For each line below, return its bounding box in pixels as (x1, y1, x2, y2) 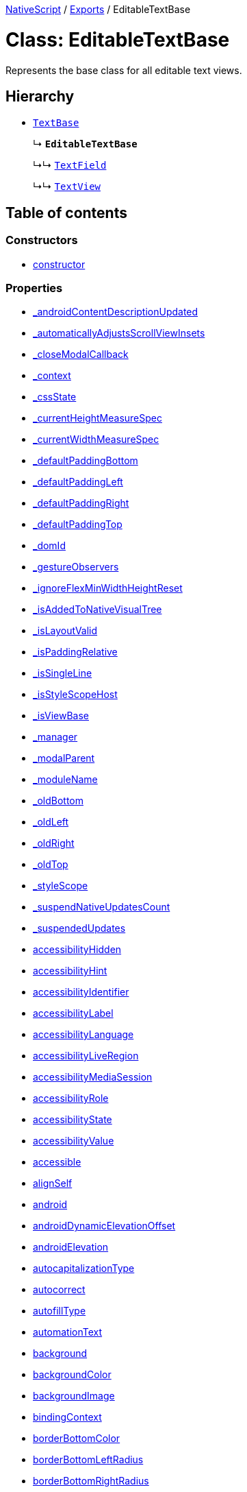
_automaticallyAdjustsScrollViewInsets (33, 327, 205, 339)
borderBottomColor (33, 1432, 120, 1445)
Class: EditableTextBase (5, 27, 230, 51)
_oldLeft (33, 816, 69, 828)
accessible (33, 1156, 81, 1168)
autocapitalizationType (33, 1262, 135, 1275)
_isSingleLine (33, 667, 92, 679)
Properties (5, 280, 63, 295)
